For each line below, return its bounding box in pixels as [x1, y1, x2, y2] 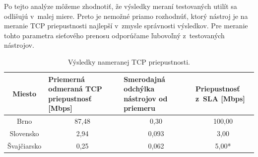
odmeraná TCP [48, 83, 102, 94]
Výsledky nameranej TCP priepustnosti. [68, 56, 190, 67]
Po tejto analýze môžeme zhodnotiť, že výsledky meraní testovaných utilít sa [4, 1, 237, 11]
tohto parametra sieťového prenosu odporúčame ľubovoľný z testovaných [4, 30, 225, 40]
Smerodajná [124, 74, 165, 84]
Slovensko [9, 128, 39, 139]
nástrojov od [124, 93, 168, 103]
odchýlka [124, 83, 155, 94]
